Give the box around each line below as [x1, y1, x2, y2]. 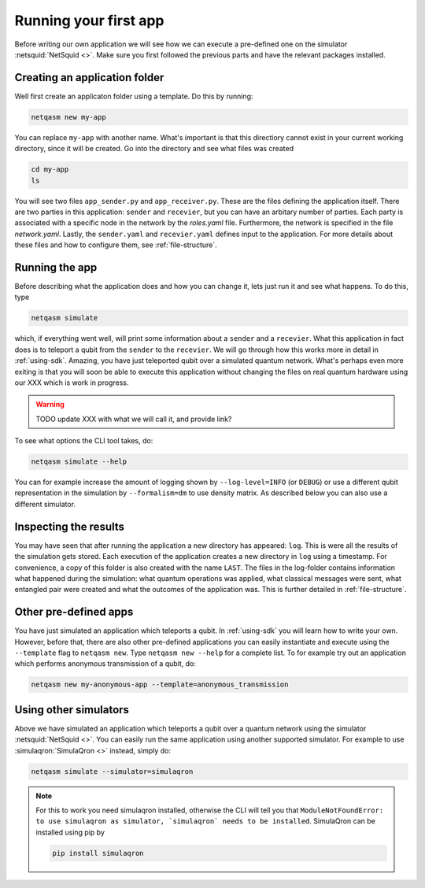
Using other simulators [14, 703, 130, 716]
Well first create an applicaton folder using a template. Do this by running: [14, 91, 253, 101]
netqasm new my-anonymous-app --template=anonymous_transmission [31, 680, 289, 689]
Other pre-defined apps [14, 605, 134, 619]
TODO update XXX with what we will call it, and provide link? [35, 414, 232, 424]
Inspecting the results [14, 520, 125, 533]
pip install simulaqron [52, 849, 145, 857]
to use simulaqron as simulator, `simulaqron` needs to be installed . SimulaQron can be [35, 816, 375, 826]
